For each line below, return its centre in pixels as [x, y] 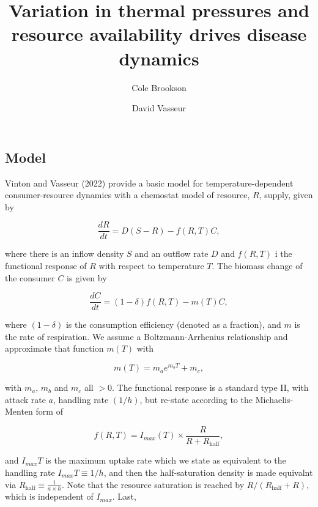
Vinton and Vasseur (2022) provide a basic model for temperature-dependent [149, 183]
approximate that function [54, 348]
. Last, [124, 496]
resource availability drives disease [159, 34]
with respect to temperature [151, 265]
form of [49, 411]
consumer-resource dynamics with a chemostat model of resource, [128, 195]
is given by [87, 277]
